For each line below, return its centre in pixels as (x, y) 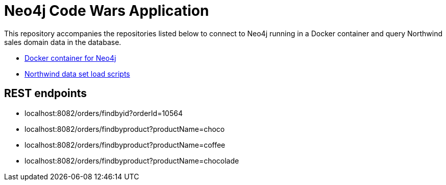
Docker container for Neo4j (70, 58)
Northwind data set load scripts (77, 74)
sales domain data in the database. (63, 42)
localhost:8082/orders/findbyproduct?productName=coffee (125, 145)
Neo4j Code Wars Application (107, 11)
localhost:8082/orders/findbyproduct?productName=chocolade (132, 160)
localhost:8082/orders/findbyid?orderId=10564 (104, 113)
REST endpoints (46, 94)
